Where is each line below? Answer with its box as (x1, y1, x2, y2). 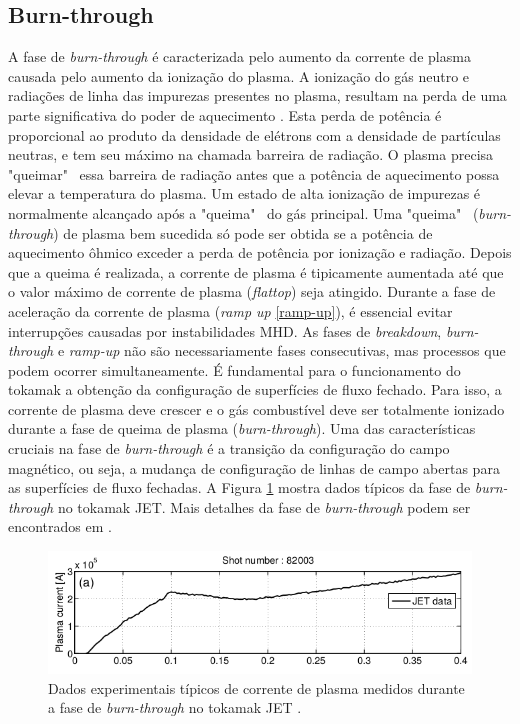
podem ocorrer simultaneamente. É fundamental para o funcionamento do (8, 359, 461, 380)
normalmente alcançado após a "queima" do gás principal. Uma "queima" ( (8, 202, 479, 223)
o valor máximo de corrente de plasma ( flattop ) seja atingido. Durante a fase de (8, 281, 496, 302)
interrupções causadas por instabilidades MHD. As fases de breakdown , (8, 320, 442, 341)
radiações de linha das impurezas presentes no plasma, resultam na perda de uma (8, 85, 507, 106)
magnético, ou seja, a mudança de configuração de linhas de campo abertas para (8, 457, 500, 478)
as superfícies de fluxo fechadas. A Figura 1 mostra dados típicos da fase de (8, 477, 471, 498)
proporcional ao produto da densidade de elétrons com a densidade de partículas (8, 124, 501, 145)
